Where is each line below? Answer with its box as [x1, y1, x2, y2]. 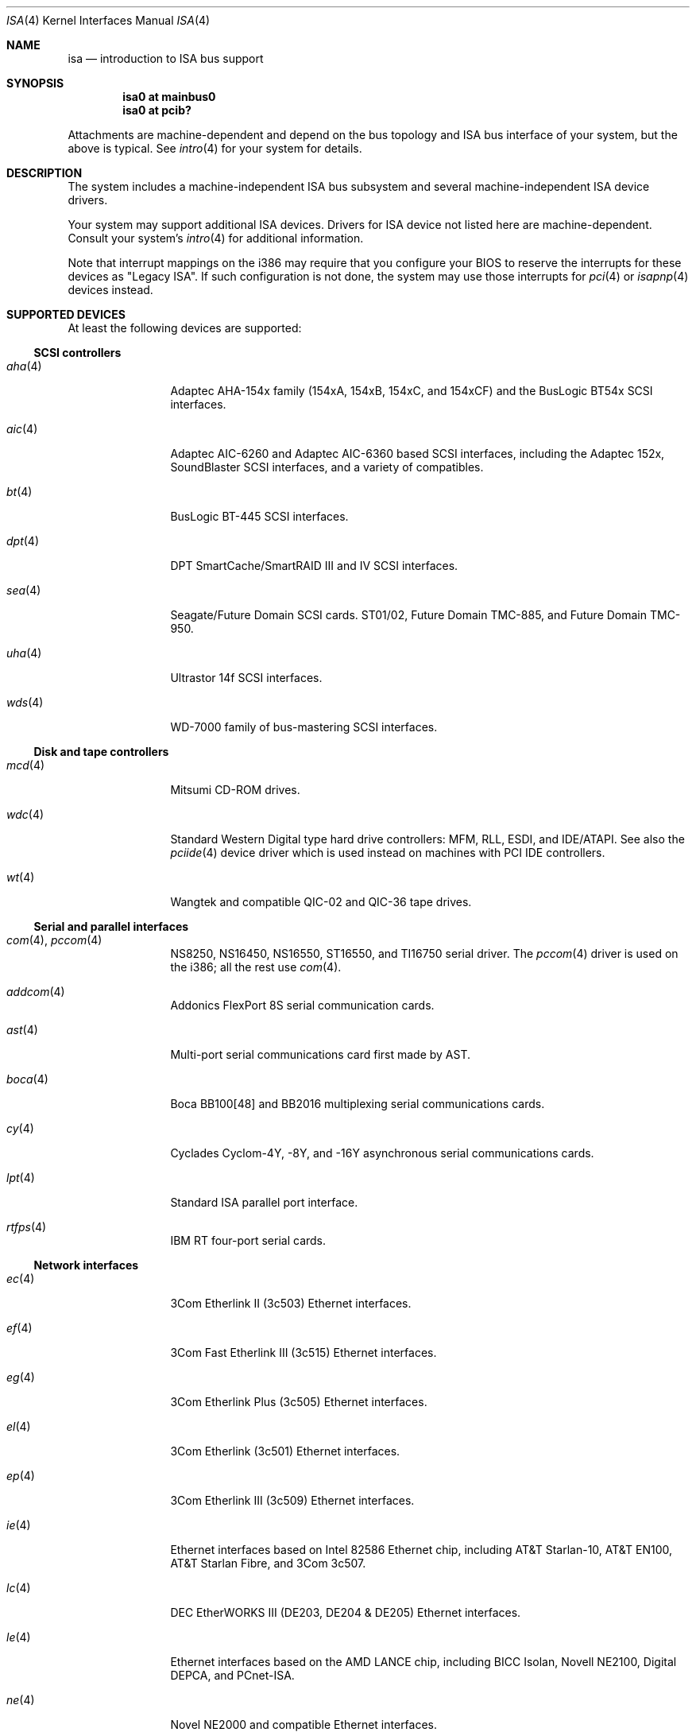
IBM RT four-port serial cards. [170, 1234, 327, 1247]
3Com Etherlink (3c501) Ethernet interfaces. [170, 1444, 400, 1458]
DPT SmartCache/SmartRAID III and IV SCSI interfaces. [170, 559, 458, 572]
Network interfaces [33, 1258, 139, 1272]
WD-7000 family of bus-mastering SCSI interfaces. [170, 720, 438, 734]
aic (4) [6, 422, 38, 436]
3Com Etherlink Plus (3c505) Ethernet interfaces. [170, 1395, 427, 1409]
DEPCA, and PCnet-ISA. [170, 1668, 295, 1682]
